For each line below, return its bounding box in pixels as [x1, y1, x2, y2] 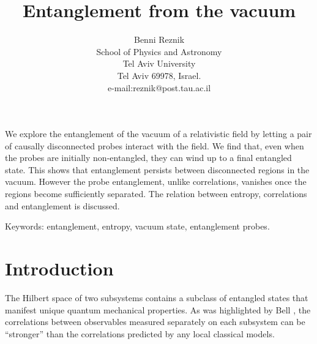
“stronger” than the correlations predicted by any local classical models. [5, 327, 275, 340]
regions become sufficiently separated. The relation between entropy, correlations [5, 187, 307, 200]
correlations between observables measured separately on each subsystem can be [5, 315, 305, 328]
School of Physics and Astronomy [96, 45, 222, 58]
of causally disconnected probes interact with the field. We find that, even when [5, 139, 304, 152]
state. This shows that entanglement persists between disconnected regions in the [5, 163, 310, 176]
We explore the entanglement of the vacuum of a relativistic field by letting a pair [5, 127, 312, 140]
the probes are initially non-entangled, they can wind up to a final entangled [5, 151, 292, 164]
